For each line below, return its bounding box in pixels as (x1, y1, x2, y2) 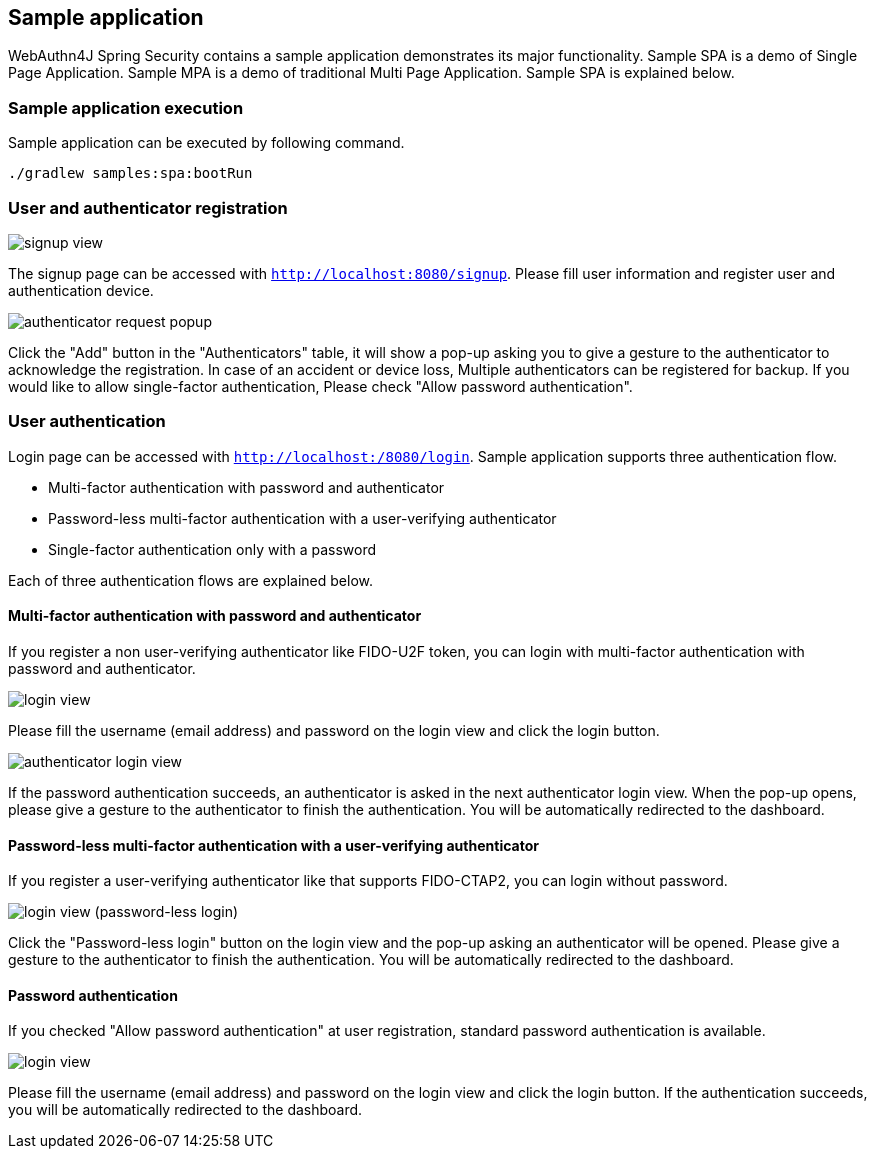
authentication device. (8, 281, 154, 299)
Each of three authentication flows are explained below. (8, 571, 374, 589)
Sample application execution (8, 97, 244, 118)
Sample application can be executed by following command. (8, 134, 405, 152)
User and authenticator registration (8, 197, 288, 218)
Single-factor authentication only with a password (48, 540, 376, 558)
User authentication (8, 411, 166, 432)
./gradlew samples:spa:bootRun (8, 165, 253, 182)
